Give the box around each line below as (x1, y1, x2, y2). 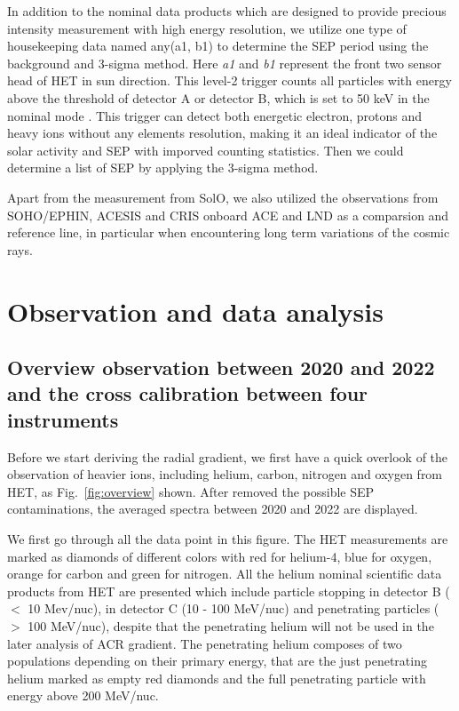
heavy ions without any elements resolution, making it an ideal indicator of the (7, 124, 438, 142)
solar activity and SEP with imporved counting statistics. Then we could (7, 140, 404, 159)
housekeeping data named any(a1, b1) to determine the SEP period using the (7, 36, 429, 55)
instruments (7, 405, 119, 433)
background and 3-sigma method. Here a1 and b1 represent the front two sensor (7, 53, 442, 72)
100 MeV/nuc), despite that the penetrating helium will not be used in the (28, 617, 434, 635)
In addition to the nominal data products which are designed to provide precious (7, 2, 447, 20)
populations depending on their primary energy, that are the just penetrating (7, 651, 427, 670)
